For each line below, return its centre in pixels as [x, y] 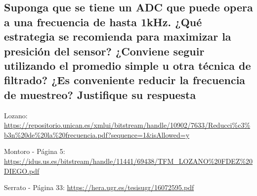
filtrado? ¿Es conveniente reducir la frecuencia [125, 80]
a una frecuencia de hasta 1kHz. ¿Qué [103, 22]
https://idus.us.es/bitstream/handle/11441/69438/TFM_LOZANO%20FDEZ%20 [128, 161]
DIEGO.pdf [22, 171]
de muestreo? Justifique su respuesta [100, 94]
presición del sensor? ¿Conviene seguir [104, 51]
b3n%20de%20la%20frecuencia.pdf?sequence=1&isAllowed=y [97, 134]
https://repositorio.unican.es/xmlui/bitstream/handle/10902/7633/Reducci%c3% [127, 125]
